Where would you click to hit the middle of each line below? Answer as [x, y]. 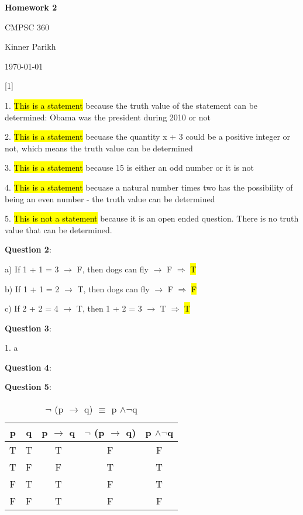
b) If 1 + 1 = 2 [32, 288]
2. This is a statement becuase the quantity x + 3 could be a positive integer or [148, 136]
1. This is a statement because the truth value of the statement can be [131, 105]
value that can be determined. [58, 229]
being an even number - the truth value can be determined [110, 198]
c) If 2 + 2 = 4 [32, 308]
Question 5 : [28, 387]
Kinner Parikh [30, 46]
